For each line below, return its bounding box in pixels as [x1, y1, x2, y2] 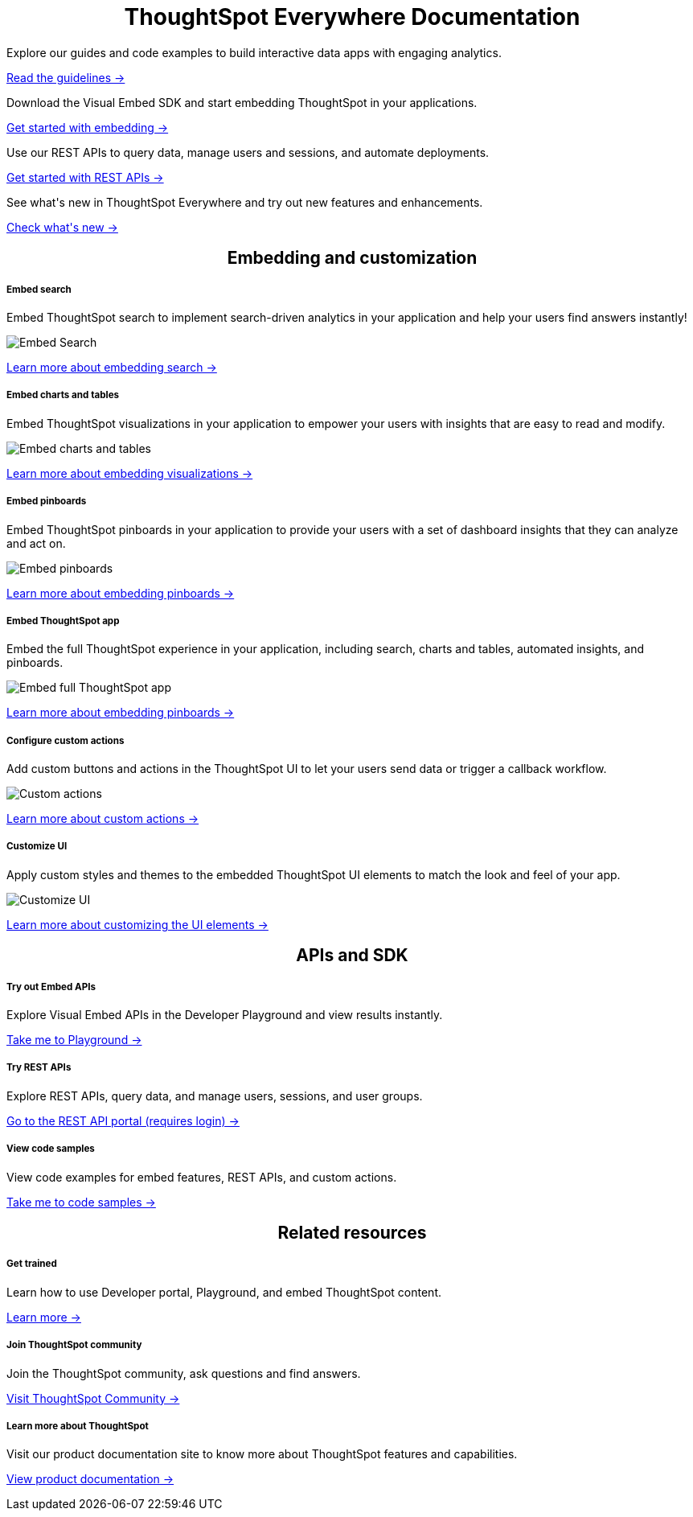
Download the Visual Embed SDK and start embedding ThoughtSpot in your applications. [6, 95, 478, 109]
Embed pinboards [6, 495, 87, 508]
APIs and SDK [296, 945, 408, 966]
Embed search [6, 283, 72, 295]
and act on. [6, 536, 66, 550]
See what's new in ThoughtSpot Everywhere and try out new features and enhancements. [6, 195, 483, 209]
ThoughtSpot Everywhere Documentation [124, 3, 580, 31]
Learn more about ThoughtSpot [6, 1420, 149, 1432]
